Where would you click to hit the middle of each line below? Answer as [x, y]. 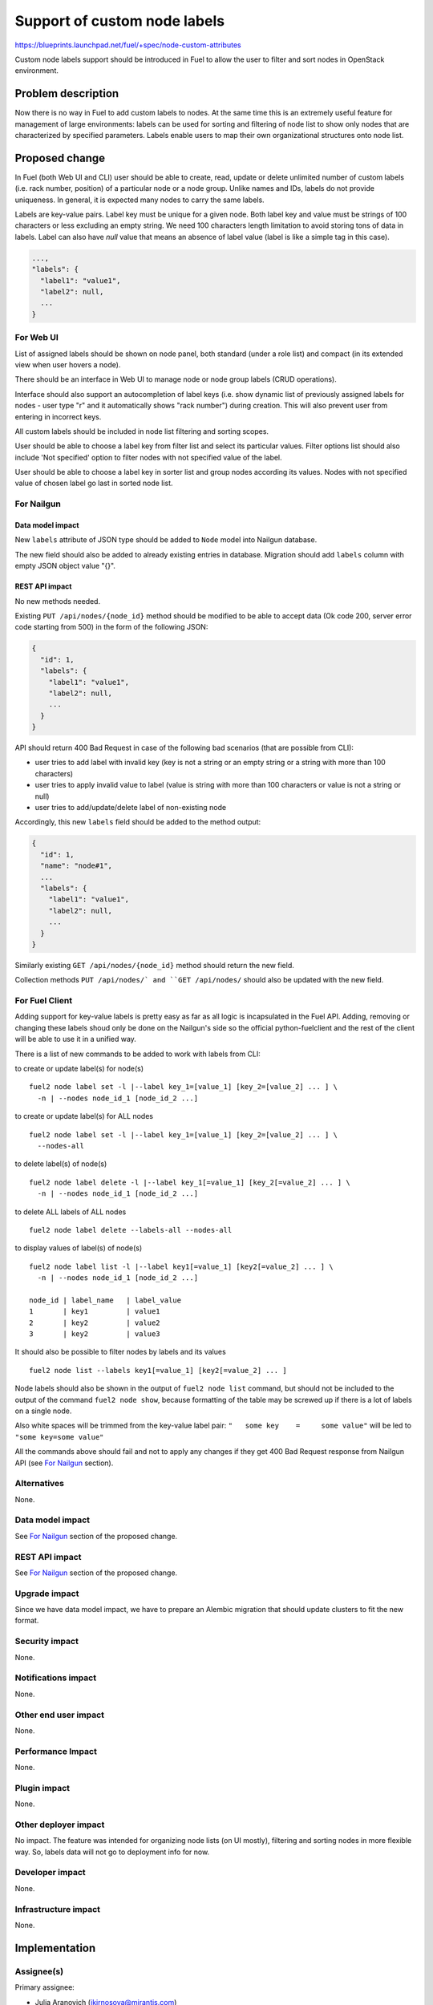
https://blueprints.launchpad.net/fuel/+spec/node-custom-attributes [128, 45]
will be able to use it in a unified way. [75, 1039]
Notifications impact [55, 1678]
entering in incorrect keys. [58, 416]
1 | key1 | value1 [95, 1312]
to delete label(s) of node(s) [61, 1164]
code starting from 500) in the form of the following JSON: [111, 627]
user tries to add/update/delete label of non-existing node [131, 808]
